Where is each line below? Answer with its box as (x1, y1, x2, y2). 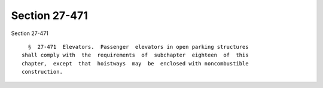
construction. (22, 68, 63, 76)
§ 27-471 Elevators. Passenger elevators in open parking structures (28, 43, 249, 50)
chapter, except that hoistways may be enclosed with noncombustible (22, 60, 249, 67)
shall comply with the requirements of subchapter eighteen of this (22, 52, 249, 59)
